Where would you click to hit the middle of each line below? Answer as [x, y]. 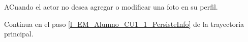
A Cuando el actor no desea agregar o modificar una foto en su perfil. [111, 7]
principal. [19, 34]
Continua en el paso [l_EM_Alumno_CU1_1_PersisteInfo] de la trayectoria [124, 24]
